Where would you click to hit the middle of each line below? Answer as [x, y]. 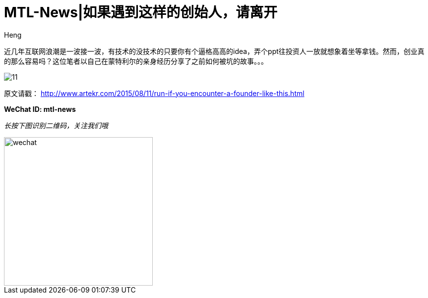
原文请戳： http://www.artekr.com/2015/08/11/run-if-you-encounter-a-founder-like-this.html [154, 93]
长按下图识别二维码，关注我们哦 [56, 125]
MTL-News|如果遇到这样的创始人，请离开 [141, 12]
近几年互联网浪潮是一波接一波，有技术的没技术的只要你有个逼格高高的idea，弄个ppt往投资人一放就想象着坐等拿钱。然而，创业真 [214, 51]
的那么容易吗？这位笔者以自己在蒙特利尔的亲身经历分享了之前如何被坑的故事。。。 [136, 61]
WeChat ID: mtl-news [40, 109]
